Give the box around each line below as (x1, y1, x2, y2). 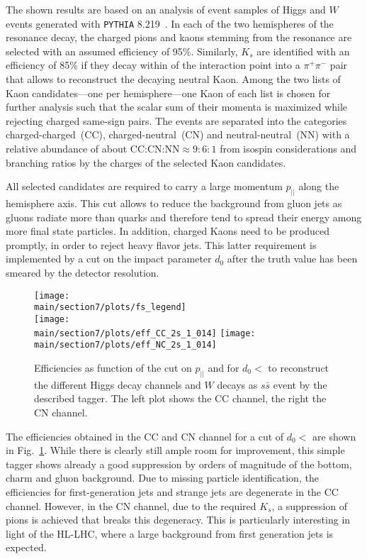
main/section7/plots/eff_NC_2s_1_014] (34, 340, 217, 350)
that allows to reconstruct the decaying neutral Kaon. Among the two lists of (6, 72, 341, 87)
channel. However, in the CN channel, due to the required (6, 498, 256, 513)
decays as (217, 377, 258, 392)
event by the (273, 377, 327, 392)
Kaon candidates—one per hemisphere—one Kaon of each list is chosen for (6, 85, 331, 100)
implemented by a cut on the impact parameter (6, 251, 212, 266)
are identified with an (256, 43, 350, 58)
